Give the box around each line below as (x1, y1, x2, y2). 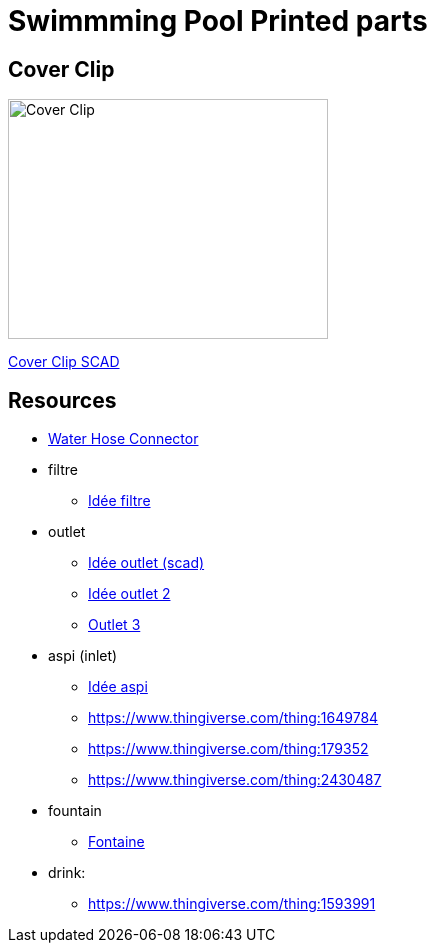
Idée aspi (88, 678, 148, 696)
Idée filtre (88, 492, 151, 510)
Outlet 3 (88, 616, 141, 634)
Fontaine (88, 833, 145, 851)
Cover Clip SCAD (8, 353, 120, 371)
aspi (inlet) (48, 647, 118, 665)
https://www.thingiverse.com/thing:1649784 (88, 709, 379, 727)
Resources (8, 387, 117, 413)
